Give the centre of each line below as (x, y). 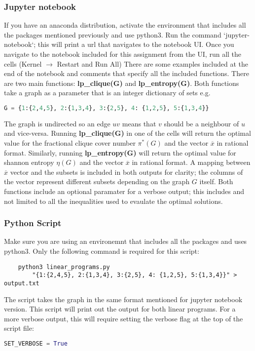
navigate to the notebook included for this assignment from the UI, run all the (123, 54)
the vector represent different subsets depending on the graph (97, 181)
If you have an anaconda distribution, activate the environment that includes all (125, 25)
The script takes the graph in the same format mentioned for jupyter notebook (123, 299)
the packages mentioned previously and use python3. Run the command (113, 34)
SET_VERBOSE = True (36, 343)
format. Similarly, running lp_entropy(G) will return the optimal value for (120, 152)
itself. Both (216, 181)
